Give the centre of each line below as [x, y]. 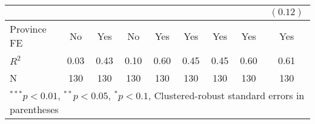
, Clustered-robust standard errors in [226, 95]
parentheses [34, 109]
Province [28, 29]
